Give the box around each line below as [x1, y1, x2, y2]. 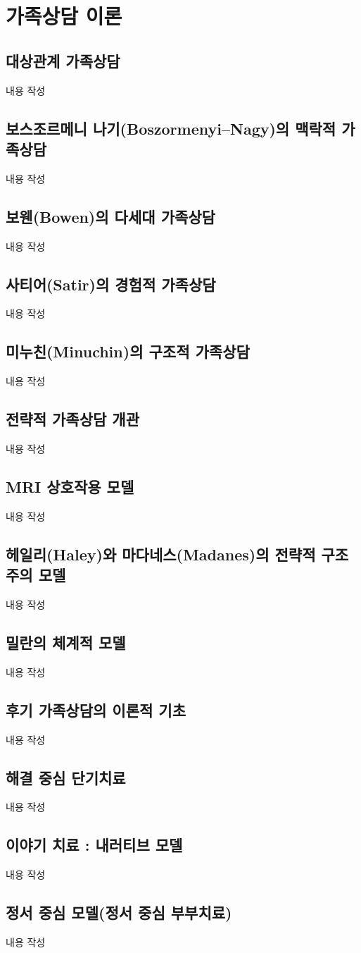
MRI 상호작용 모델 [6, 475, 134, 497]
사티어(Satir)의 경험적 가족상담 [6, 273, 216, 295]
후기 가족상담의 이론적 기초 [6, 699, 186, 720]
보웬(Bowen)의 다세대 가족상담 [6, 205, 215, 227]
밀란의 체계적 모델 [6, 631, 126, 653]
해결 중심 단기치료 [6, 766, 126, 788]
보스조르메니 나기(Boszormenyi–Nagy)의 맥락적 [6, 117, 336, 139]
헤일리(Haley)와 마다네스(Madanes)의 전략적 [6, 543, 316, 565]
